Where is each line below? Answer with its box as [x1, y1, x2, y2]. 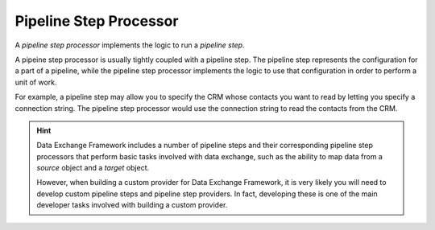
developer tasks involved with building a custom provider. [36, 200, 228, 210]
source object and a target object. [36, 163, 150, 173]
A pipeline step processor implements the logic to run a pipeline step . [14, 40, 245, 50]
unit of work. [14, 77, 57, 87]
